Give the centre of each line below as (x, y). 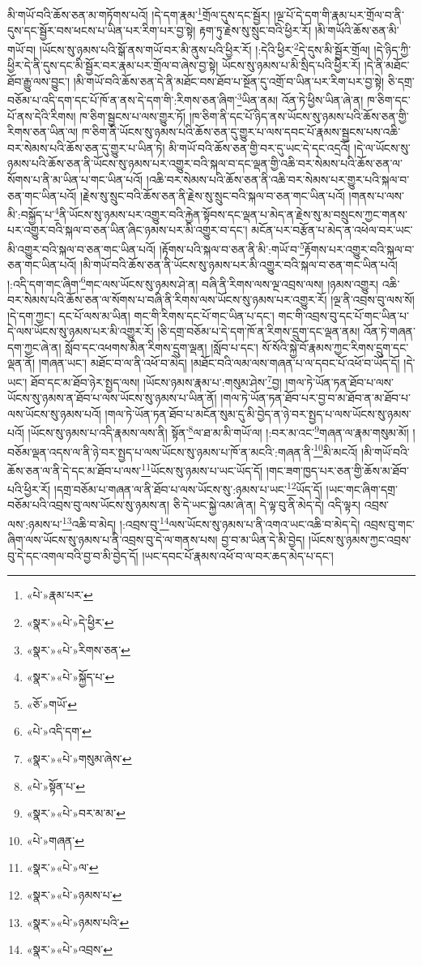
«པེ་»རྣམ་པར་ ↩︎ (60, 595)
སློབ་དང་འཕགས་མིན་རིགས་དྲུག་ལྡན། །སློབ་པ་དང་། (162, 347)
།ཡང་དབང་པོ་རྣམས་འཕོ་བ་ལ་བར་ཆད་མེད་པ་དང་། (238, 555)
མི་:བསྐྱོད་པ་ (31, 214)
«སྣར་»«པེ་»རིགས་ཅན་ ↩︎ (78, 649)
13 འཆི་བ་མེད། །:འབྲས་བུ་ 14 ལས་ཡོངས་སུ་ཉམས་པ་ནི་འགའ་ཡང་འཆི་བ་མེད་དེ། (211, 523)
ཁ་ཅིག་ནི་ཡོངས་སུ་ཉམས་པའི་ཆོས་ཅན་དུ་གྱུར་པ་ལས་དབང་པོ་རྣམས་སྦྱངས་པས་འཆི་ (241, 132)
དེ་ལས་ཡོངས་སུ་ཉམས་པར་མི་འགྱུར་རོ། (81, 331)
